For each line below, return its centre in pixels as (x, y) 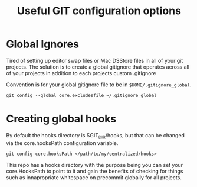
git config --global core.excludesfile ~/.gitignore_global (82, 95)
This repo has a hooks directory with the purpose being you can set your (95, 165)
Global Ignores (43, 44)
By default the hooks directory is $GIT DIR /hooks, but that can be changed (95, 136)
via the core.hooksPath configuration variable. (62, 143)
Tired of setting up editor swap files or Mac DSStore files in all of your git (95, 60)
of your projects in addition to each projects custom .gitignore (81, 73)
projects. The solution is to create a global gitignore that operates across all (98, 67)
